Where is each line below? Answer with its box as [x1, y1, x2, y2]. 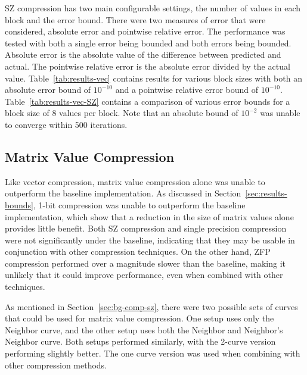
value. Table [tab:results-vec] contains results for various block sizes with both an [5, 71, 302, 84]
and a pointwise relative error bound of [115, 83, 259, 96]
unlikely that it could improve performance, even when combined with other [5, 268, 283, 281]
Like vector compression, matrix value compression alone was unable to [5, 175, 265, 187]
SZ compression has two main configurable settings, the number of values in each [5, 2, 300, 14]
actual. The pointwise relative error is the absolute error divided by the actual [5, 60, 290, 72]
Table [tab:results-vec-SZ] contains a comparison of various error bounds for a [5, 95, 290, 107]
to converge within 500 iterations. [5, 118, 128, 130]
